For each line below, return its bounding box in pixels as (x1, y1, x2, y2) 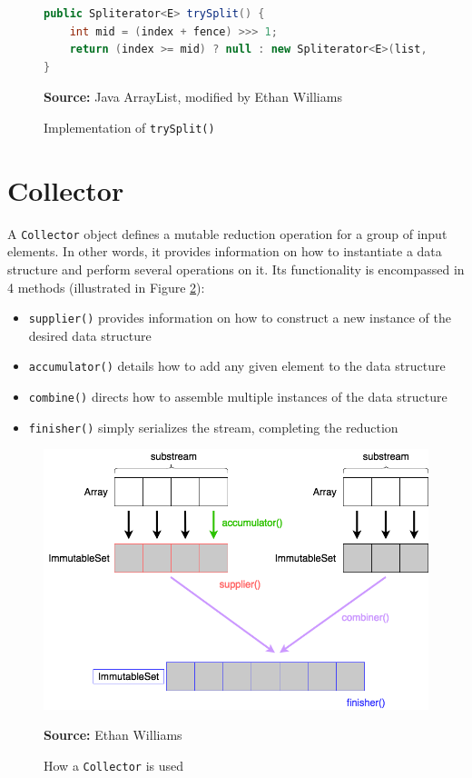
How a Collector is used (44, 755, 184, 774)
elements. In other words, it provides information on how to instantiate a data (7, 242, 442, 261)
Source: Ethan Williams (44, 725, 182, 744)
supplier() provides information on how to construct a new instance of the (28, 308, 451, 327)
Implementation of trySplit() (44, 117, 215, 136)
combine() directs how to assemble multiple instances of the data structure (28, 387, 447, 406)
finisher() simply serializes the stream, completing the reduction (28, 417, 398, 436)
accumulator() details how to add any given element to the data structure (28, 356, 446, 375)
